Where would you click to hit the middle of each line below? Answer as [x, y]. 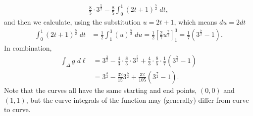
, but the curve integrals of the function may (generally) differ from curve [137, 100]
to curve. [17, 109]
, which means [196, 22]
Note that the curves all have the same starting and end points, [101, 90]
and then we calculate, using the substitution [72, 22]
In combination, [28, 48]
